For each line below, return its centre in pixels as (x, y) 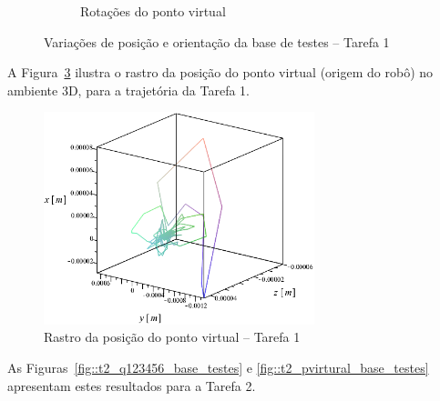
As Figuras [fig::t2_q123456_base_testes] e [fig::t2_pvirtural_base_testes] (218, 368)
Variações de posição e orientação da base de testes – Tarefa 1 (217, 41)
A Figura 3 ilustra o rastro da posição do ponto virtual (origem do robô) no (220, 72)
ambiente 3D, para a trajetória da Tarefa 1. (128, 90)
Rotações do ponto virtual (153, 11)
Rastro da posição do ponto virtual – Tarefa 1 (172, 337)
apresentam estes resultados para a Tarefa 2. (132, 385)
